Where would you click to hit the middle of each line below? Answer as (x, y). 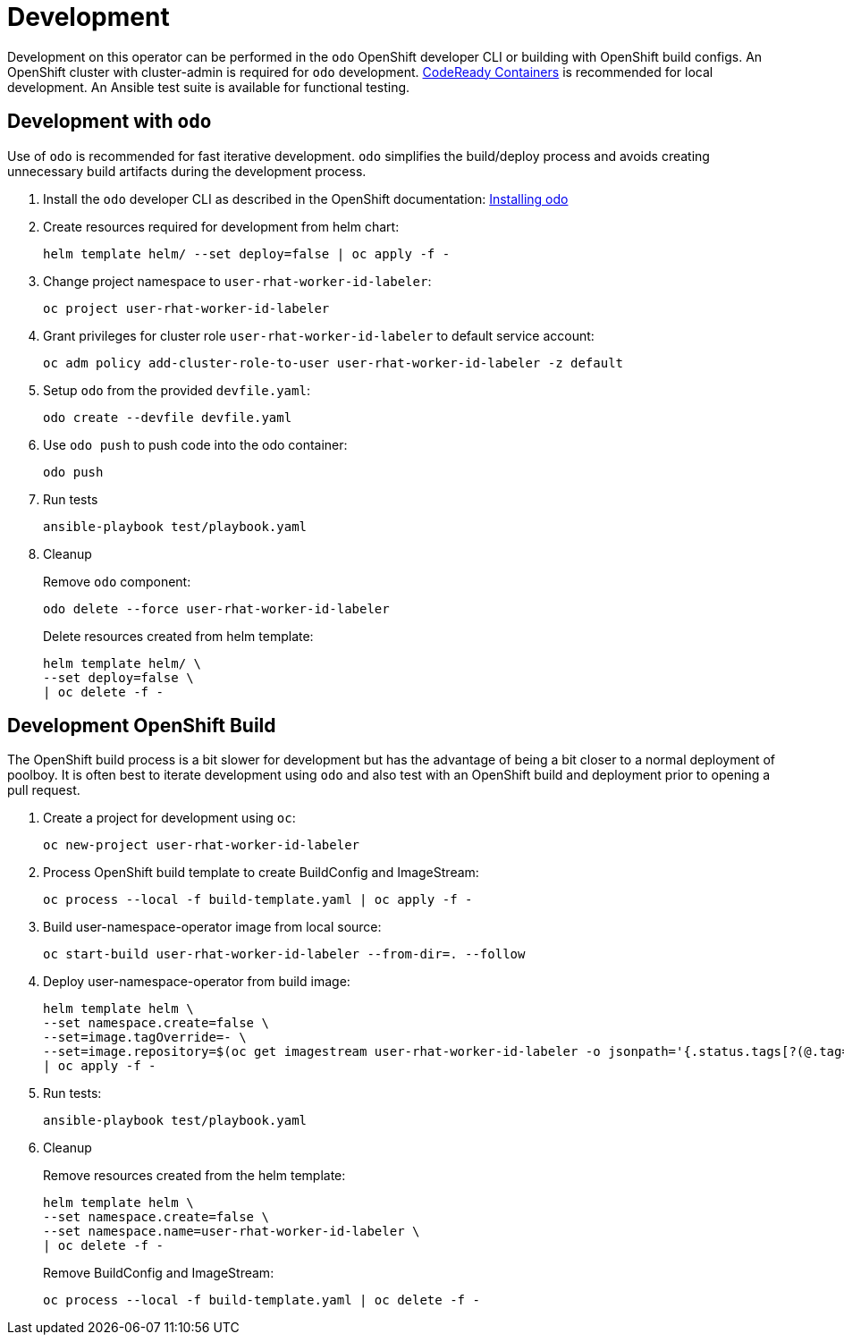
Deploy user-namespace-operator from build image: (197, 982)
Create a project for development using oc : (169, 818)
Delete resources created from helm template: (178, 636)
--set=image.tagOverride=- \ (145, 1038)
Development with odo (110, 122)
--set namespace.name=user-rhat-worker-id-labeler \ (232, 1232)
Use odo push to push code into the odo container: (195, 444)
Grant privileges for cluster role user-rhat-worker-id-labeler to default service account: (319, 335)
